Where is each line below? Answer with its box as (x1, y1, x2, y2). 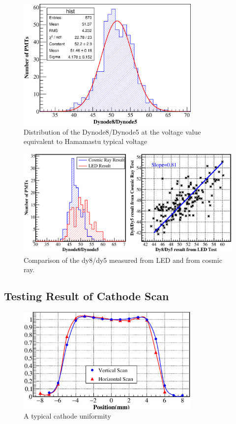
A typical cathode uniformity (24, 411, 111, 421)
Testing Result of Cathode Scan (4, 288, 169, 304)
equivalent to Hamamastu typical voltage (24, 136, 147, 146)
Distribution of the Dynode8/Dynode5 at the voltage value (24, 126, 201, 137)
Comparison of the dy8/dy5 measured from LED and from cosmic (24, 254, 222, 265)
